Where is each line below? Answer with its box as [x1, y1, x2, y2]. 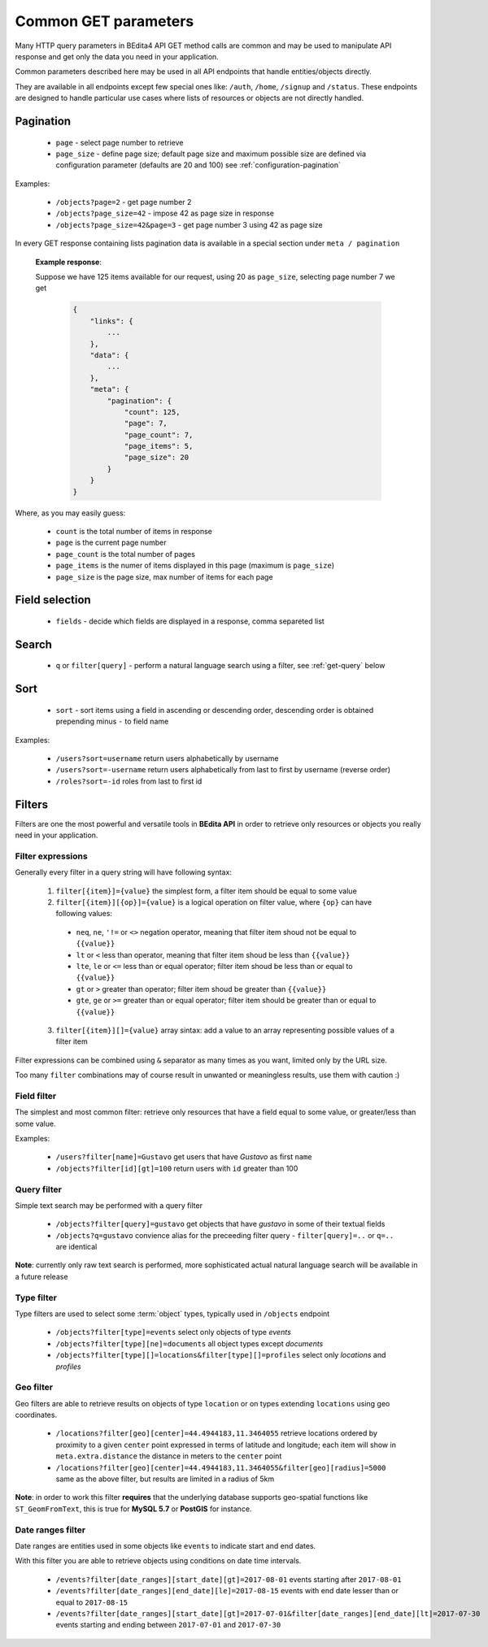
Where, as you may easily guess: [15, 508, 126, 518]
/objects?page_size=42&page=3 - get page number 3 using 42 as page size [55, 219, 323, 229]
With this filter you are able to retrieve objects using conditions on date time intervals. [15, 1556, 302, 1566]
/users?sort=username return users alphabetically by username [55, 753, 280, 763]
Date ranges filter [15, 1524, 85, 1536]
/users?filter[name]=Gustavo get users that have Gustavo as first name [55, 1152, 312, 1162]
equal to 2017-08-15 [55, 1597, 129, 1607]
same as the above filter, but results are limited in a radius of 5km [55, 1474, 275, 1484]
